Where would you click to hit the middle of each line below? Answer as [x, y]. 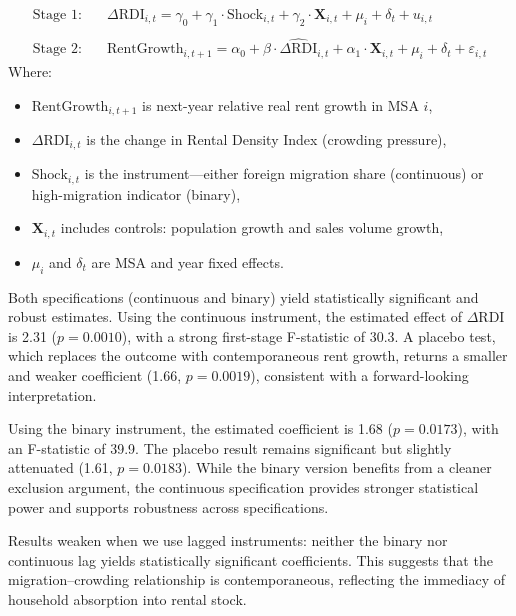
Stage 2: [57, 49]
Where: [30, 70]
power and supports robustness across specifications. [168, 506]
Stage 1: [57, 15]
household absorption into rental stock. [127, 599]
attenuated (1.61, [60, 467]
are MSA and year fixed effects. [187, 261]
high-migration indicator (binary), [136, 193]
